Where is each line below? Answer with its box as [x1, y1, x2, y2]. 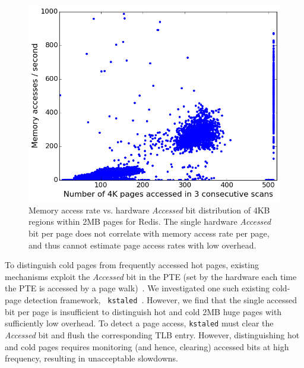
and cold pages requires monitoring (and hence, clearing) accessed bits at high [5, 340, 289, 353]
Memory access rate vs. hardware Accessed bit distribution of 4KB [28, 203, 270, 216]
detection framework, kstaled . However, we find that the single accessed [24, 294, 297, 306]
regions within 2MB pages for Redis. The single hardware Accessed [28, 215, 271, 228]
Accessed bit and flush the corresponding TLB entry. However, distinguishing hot [5, 328, 300, 341]
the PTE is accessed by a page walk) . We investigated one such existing [5, 282, 270, 294]
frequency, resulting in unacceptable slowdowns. [5, 352, 178, 364]
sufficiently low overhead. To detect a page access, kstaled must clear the [5, 317, 274, 329]
